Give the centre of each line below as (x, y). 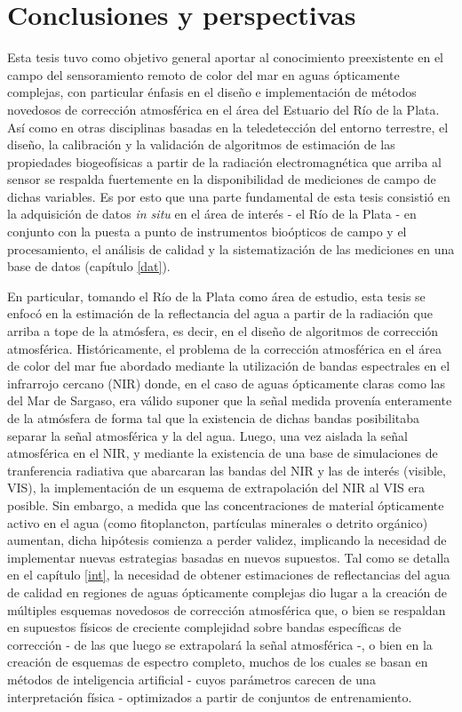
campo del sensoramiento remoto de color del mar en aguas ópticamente (203, 74)
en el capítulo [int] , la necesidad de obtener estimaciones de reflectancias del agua (229, 575)
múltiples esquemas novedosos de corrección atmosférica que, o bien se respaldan (227, 609)
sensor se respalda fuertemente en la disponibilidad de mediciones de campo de (222, 179)
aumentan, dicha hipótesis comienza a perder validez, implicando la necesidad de (227, 540)
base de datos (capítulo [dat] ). (89, 266)
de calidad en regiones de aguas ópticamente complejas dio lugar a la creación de (227, 592)
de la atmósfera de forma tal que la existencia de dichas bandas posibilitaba (214, 418)
